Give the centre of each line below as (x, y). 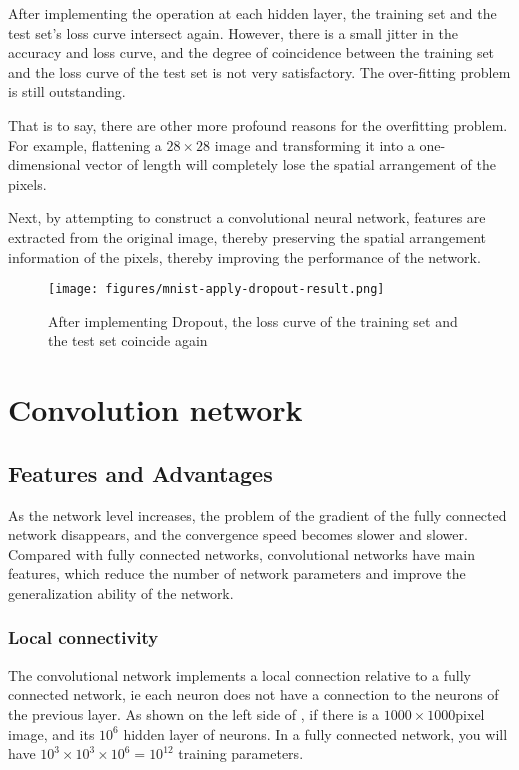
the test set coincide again (128, 340)
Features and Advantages (140, 472)
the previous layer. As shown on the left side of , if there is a (194, 713)
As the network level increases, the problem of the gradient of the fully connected (257, 514)
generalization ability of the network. (121, 592)
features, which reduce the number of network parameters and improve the (237, 573)
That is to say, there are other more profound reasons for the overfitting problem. (258, 124)
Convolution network (155, 409)
